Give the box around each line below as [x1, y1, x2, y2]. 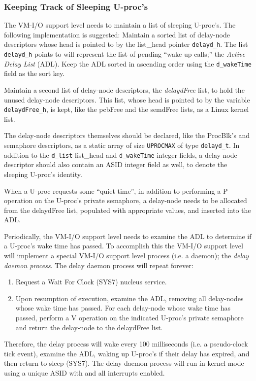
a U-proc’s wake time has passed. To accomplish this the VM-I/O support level [4, 241, 243, 251]
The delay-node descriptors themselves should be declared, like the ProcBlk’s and [4, 130, 250, 140]
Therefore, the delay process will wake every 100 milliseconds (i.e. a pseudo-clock [4, 339, 248, 349]
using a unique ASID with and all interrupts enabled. [4, 368, 165, 378]
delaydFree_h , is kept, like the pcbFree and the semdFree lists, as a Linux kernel [4, 104, 249, 114]
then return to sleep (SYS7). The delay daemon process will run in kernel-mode [4, 358, 244, 368]
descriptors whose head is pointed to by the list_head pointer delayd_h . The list [4, 39, 248, 49]
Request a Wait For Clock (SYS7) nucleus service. [15, 277, 167, 287]
